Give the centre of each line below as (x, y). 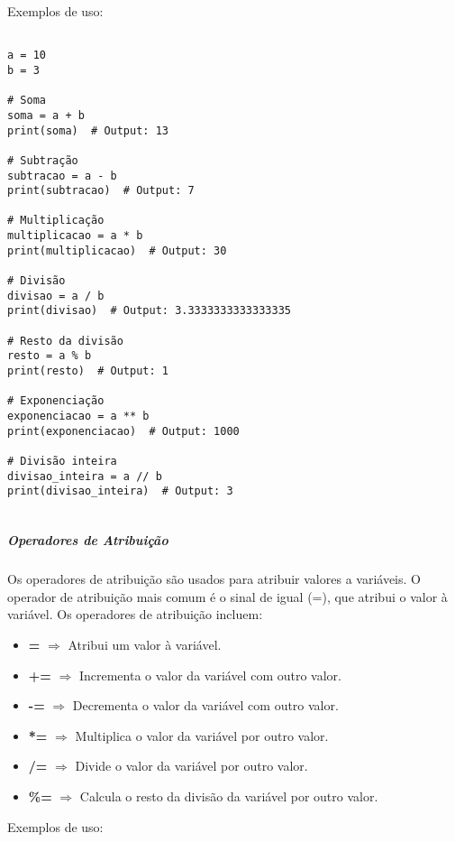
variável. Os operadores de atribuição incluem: (135, 614)
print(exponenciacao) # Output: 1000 (123, 431)
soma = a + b (46, 115)
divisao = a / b (56, 296)
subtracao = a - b (62, 176)
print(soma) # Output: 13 (88, 130)
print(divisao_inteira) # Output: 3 (120, 491)
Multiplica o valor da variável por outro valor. (202, 735)
